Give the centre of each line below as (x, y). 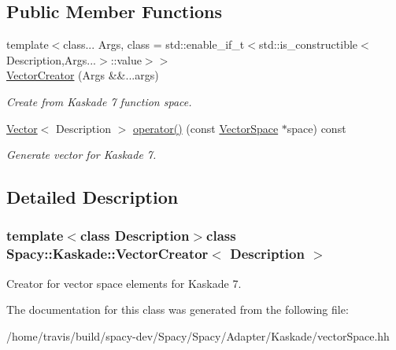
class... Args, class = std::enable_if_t (154, 44)
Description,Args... (52, 59)
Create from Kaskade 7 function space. (99, 101)
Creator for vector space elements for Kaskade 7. (124, 283)
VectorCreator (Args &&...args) (83, 75)
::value (126, 59)
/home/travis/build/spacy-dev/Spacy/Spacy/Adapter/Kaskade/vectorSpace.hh (198, 335)
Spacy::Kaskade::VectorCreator (107, 254)
